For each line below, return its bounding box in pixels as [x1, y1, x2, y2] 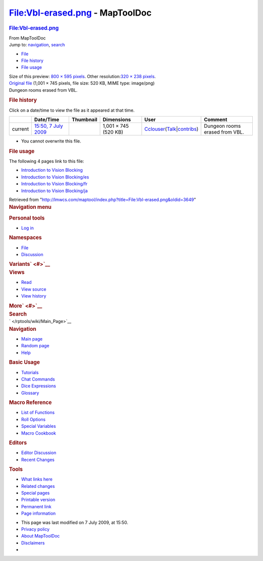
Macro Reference [9, 399, 52, 406]
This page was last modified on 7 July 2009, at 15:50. [21, 520, 129, 525]
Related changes [21, 483, 55, 489]
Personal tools [9, 215, 45, 221]
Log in [21, 225, 34, 231]
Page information [21, 510, 56, 517]
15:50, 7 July [34, 122, 63, 129]
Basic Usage [9, 359, 40, 366]
